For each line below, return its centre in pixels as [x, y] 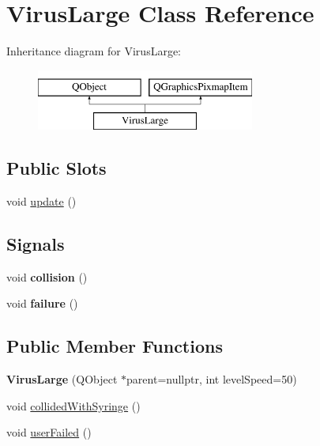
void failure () [42, 303]
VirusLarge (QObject [62, 379]
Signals [36, 244]
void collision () [47, 276]
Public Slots [56, 168]
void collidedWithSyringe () [73, 405]
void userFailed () [49, 432]
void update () [41, 201]
